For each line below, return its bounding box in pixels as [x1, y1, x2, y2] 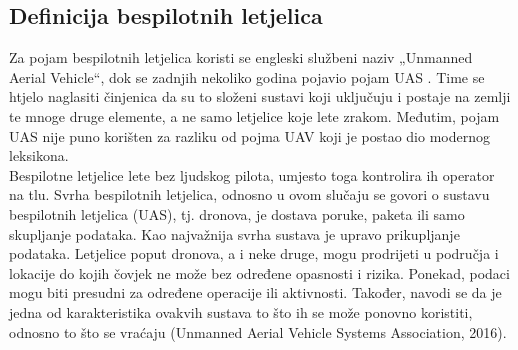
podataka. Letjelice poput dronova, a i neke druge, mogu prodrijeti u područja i [9, 243, 499, 264]
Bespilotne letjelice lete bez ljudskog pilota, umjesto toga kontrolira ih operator [9, 164, 495, 185]
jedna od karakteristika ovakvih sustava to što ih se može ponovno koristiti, [9, 301, 473, 322]
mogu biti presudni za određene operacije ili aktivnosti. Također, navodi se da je [9, 282, 502, 303]
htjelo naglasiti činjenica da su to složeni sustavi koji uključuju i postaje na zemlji [9, 86, 511, 107]
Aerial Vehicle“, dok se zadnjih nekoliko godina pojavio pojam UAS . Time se [9, 66, 485, 87]
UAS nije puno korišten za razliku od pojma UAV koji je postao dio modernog [9, 125, 490, 146]
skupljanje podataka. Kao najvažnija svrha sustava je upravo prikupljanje [9, 223, 460, 244]
